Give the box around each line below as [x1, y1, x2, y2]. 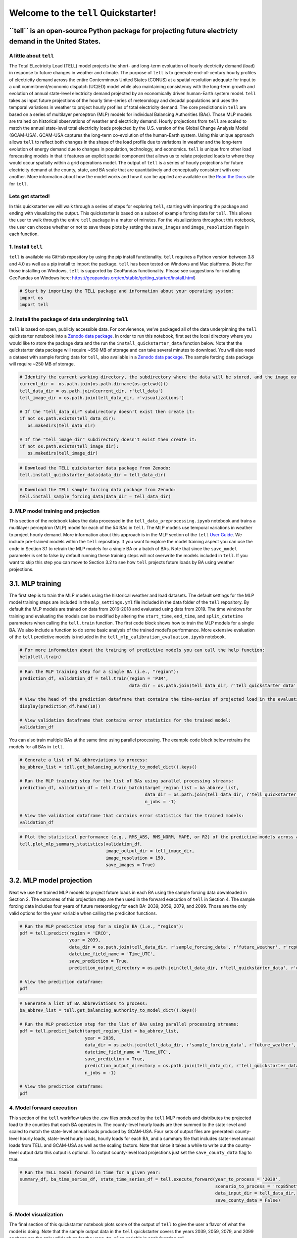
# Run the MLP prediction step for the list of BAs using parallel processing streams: [19, 1021, 239, 1027]
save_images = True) [105, 862, 155, 868]
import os [19, 295, 44, 301]
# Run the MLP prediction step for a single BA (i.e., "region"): [19, 924, 184, 929]
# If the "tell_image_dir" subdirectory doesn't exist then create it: [19, 436, 198, 442]
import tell [19, 302, 49, 308]
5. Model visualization [9, 1211, 63, 1218]
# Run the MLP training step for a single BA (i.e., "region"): [19, 669, 179, 674]
